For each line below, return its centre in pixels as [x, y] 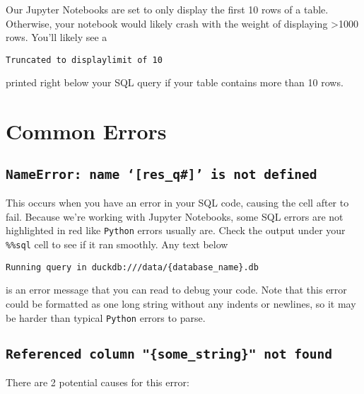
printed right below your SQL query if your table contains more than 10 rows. [175, 82]
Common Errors [86, 131]
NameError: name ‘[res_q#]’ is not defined [162, 174]
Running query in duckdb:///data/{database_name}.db [132, 267]
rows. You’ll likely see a [57, 37]
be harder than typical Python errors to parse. [106, 317]
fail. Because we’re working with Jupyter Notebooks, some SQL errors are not [175, 216]
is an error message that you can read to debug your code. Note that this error [176, 290]
